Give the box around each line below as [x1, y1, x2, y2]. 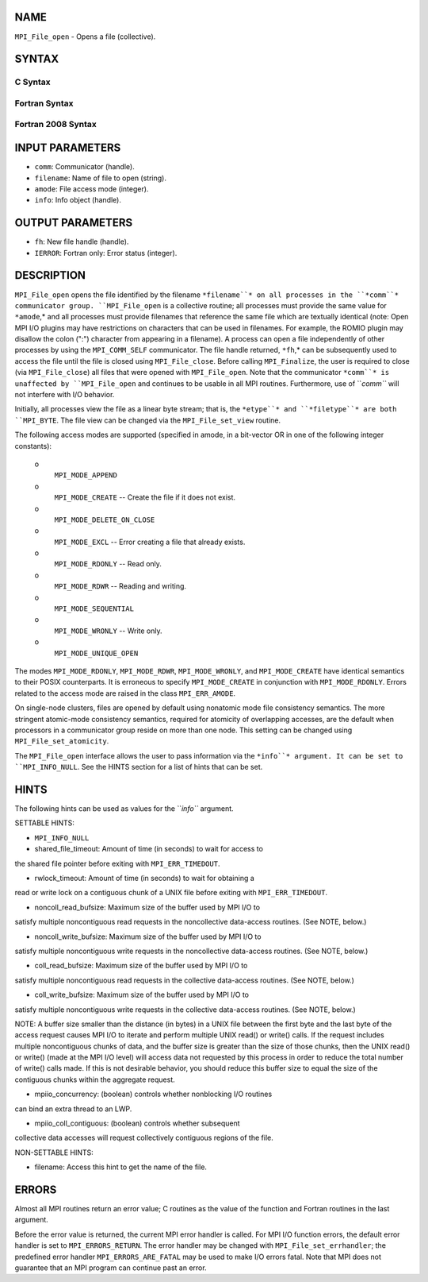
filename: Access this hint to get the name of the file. [34, 1162, 208, 1172]
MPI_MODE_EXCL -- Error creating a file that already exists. [54, 537, 246, 546]
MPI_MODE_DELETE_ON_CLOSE [54, 515, 155, 524]
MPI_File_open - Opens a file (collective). [14, 32, 156, 41]
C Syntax [14, 76, 51, 87]
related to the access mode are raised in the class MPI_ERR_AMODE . [14, 688, 236, 698]
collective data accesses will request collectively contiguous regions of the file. [14, 1133, 273, 1143]
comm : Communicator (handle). [34, 162, 135, 172]
